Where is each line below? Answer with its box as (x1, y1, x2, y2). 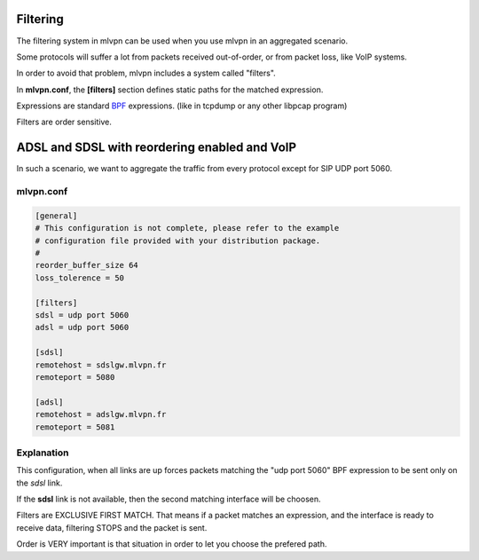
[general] (35, 210, 78, 221)
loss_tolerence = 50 (35, 272, 124, 283)
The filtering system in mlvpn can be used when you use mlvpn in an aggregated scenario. (16, 35, 349, 46)
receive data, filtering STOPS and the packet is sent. (16, 522, 208, 532)
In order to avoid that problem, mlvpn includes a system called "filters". (16, 67, 277, 79)
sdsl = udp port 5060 (35, 311, 130, 320)
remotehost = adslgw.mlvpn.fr (35, 409, 167, 420)
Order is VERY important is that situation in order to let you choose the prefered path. (16, 539, 327, 549)
